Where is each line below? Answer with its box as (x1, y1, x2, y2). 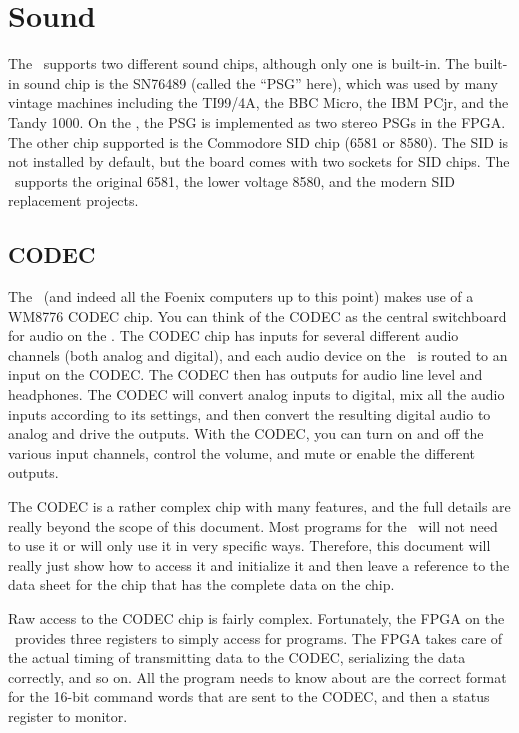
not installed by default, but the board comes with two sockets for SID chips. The (8, 151, 510, 172)
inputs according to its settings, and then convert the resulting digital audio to (8, 403, 491, 424)
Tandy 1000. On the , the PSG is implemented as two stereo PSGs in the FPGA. (8, 111, 506, 132)
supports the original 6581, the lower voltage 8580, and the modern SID (14, 170, 455, 191)
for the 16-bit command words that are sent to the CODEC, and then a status (8, 686, 490, 707)
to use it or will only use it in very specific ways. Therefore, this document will (8, 535, 491, 556)
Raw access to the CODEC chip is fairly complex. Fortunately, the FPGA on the (8, 607, 505, 628)
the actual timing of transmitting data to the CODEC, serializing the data (8, 647, 466, 668)
